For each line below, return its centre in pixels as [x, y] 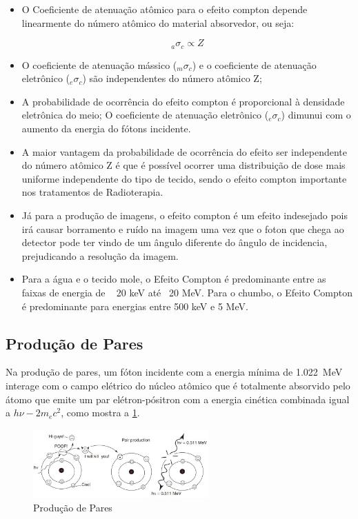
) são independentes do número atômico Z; [172, 78]
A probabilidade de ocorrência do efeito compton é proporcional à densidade [183, 101]
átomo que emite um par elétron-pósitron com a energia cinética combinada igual [178, 399]
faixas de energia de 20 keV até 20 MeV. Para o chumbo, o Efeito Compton [187, 292]
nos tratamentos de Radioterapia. [92, 192]
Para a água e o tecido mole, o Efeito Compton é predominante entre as [174, 279]
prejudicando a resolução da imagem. [100, 255]
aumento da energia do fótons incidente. [106, 129]
